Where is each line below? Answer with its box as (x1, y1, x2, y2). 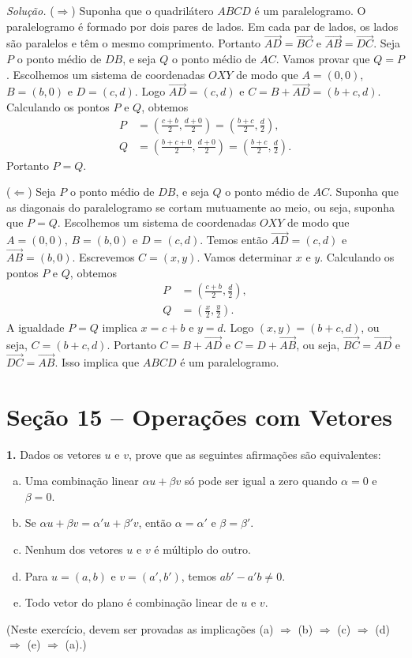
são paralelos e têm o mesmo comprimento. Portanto (6, 35, 261, 51)
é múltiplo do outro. (154, 541, 251, 558)
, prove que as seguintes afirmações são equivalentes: (128, 446, 381, 462)
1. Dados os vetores (6, 446, 101, 462)
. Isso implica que (54, 353, 140, 370)
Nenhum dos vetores (24, 541, 123, 558)
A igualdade (6, 319, 65, 336)
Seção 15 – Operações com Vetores (6, 400, 393, 432)
